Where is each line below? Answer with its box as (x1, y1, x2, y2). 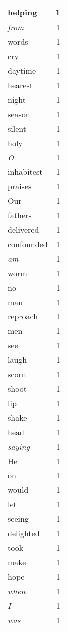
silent (8, 123, 26, 134)
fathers (8, 209, 32, 221)
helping (8, 6, 37, 18)
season (8, 108, 30, 120)
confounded (8, 238, 48, 250)
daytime (8, 65, 36, 76)
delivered (8, 224, 39, 235)
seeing (8, 513, 29, 524)
